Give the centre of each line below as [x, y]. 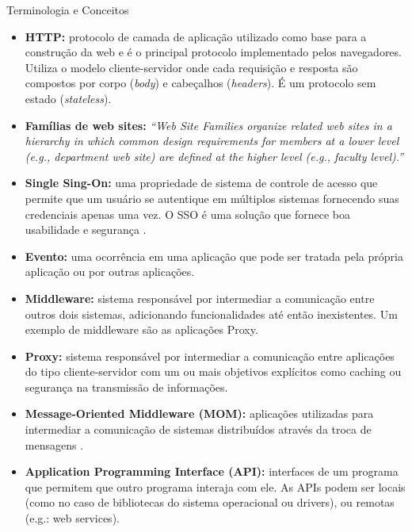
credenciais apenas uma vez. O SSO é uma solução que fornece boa [187, 214]
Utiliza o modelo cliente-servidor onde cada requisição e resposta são [191, 67]
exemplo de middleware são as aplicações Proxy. [141, 329]
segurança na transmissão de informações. [126, 387]
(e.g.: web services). [72, 518]
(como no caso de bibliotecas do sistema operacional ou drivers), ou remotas [210, 502]
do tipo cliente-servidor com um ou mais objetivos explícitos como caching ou [213, 371]
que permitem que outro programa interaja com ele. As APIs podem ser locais [215, 486]
